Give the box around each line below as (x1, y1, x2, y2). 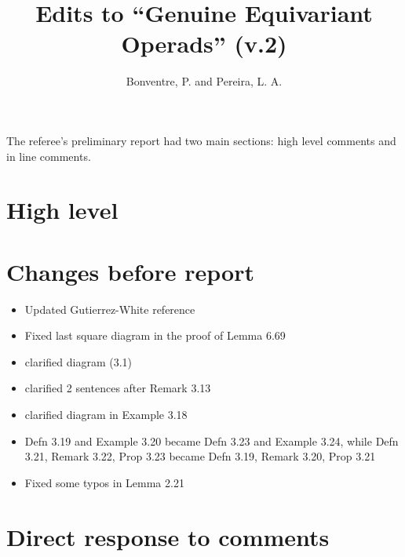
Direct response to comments (6, 520, 330, 552)
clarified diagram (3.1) (24, 353, 133, 370)
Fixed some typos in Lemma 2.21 (24, 474, 184, 490)
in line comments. (6, 147, 91, 164)
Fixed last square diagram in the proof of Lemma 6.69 (24, 327, 286, 344)
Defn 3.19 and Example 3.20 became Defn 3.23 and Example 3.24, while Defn (24, 432, 399, 449)
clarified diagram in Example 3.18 (24, 406, 188, 422)
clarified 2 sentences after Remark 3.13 (24, 380, 211, 396)
